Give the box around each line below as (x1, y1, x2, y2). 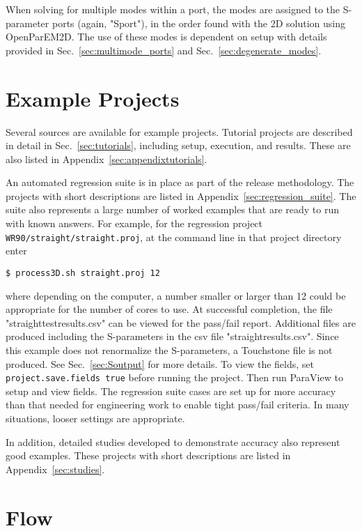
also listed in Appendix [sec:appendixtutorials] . (6, 151, 207, 166)
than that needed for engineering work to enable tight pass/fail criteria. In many (6, 397, 349, 412)
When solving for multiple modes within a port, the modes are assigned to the (6, 2, 340, 16)
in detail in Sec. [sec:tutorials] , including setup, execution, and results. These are (6, 138, 351, 153)
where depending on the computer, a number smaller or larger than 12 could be (6, 288, 346, 302)
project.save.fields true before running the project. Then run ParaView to (6, 370, 343, 385)
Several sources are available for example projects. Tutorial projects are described (6, 124, 353, 139)
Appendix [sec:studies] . (6, 461, 105, 476)
